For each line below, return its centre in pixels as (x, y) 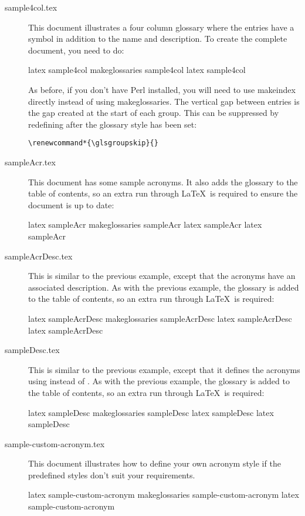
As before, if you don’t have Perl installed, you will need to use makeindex (162, 89)
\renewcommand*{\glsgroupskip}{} (93, 143)
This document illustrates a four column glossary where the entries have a (161, 27)
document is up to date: (71, 204)
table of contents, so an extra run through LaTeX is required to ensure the (163, 193)
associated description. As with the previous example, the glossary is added (164, 287)
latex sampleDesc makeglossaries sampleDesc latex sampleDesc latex (151, 412)
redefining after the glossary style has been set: (113, 124)
